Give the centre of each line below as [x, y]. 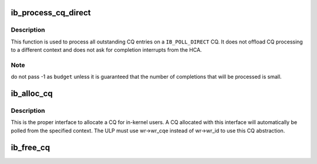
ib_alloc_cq [32, 94]
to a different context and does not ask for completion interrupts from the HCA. [106, 50]
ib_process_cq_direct [51, 13]
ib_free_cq [30, 147]
